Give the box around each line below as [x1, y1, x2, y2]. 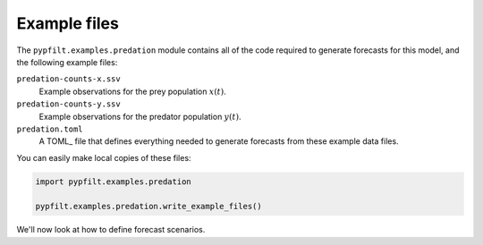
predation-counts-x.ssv [16, 74, 121, 84]
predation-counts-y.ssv [16, 99, 121, 109]
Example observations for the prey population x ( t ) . [38, 86, 227, 97]
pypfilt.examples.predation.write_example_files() [35, 201, 263, 212]
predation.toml [16, 123, 84, 134]
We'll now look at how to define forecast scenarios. [16, 224, 206, 235]
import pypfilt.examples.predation [35, 176, 191, 187]
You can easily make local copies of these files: [16, 152, 191, 163]
